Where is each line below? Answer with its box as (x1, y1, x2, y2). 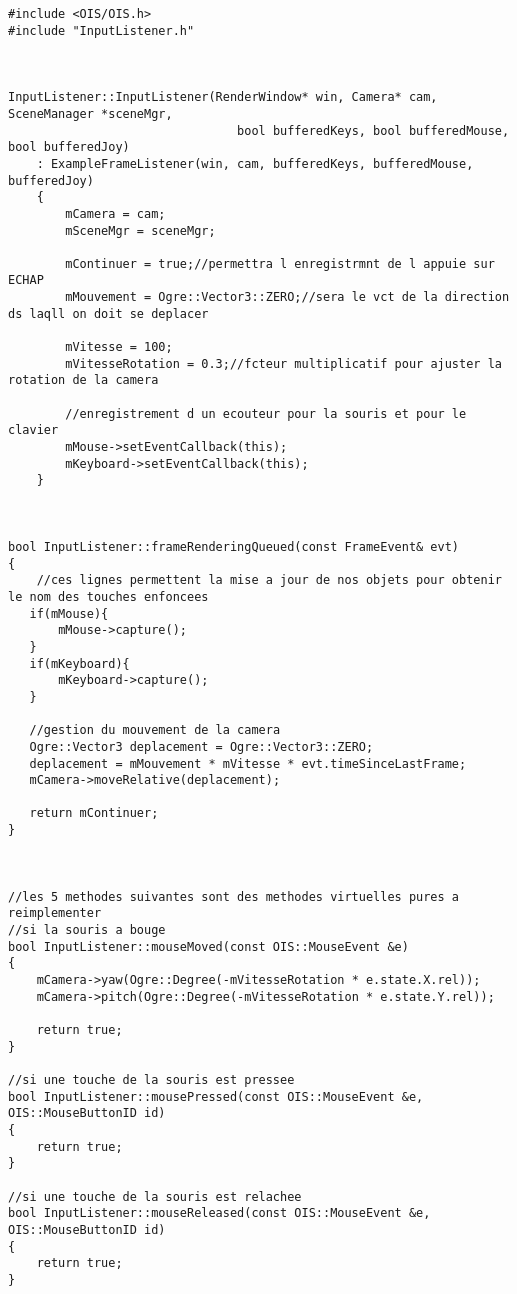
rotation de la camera (8, 373, 159, 388)
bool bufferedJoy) (8, 140, 130, 155)
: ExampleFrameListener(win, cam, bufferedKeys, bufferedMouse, (36, 156, 474, 171)
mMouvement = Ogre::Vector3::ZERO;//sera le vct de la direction (65, 290, 510, 305)
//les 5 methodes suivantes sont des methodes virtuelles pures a (8, 889, 460, 904)
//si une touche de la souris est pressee (8, 1072, 295, 1087)
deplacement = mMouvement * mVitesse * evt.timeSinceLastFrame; (29, 756, 467, 771)
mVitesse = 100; (65, 340, 173, 355)
